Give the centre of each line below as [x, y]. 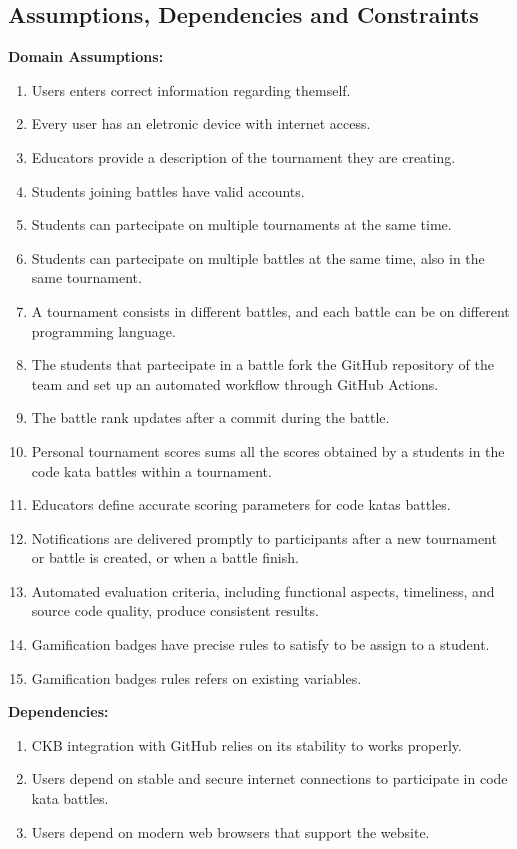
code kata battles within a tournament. [151, 470]
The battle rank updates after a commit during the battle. [210, 417]
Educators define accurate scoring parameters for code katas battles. [241, 504]
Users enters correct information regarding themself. [191, 89]
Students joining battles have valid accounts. [168, 190]
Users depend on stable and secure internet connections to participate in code [269, 778]
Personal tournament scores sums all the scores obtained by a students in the [268, 450]
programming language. [103, 330]
